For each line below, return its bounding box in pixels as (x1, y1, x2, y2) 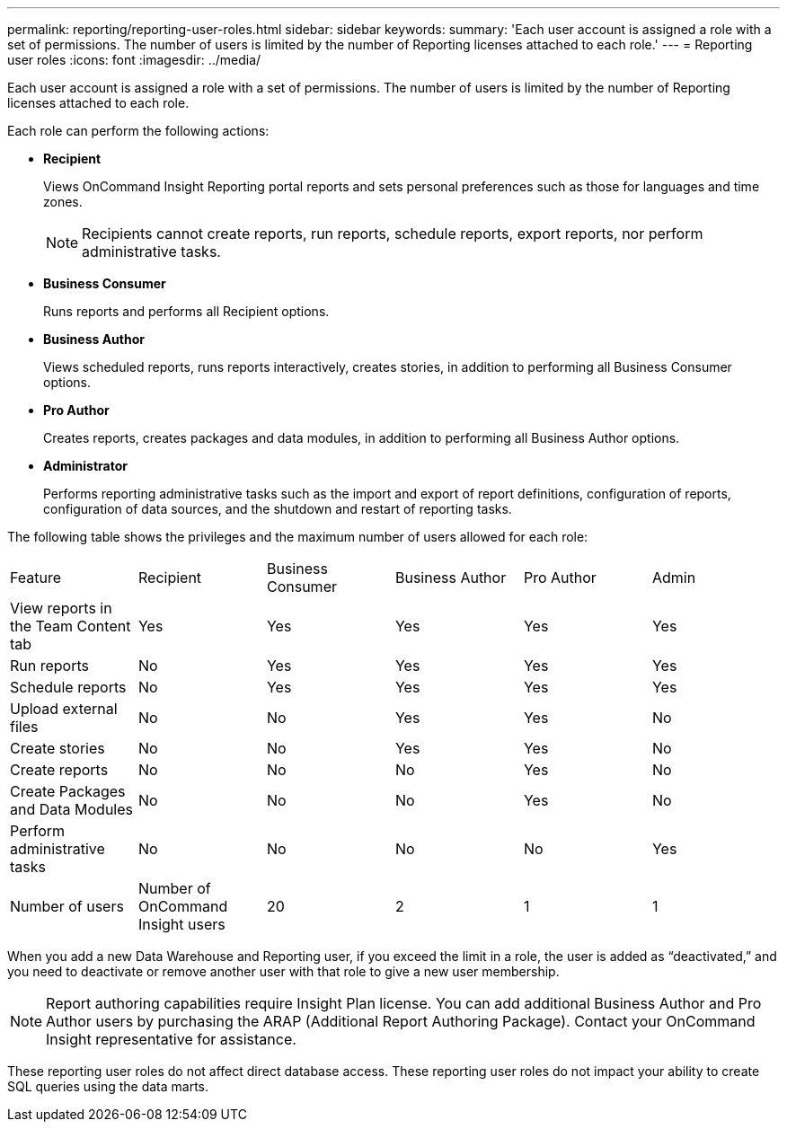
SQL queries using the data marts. (7, 1079, 209, 1094)
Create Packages (10, 782, 126, 800)
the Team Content (10, 617, 131, 635)
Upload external (10, 700, 118, 718)
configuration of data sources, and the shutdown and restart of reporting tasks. (43, 501, 512, 516)
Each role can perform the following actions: (7, 123, 270, 138)
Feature (10, 569, 62, 587)
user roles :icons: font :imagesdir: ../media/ (7, 52, 261, 67)
